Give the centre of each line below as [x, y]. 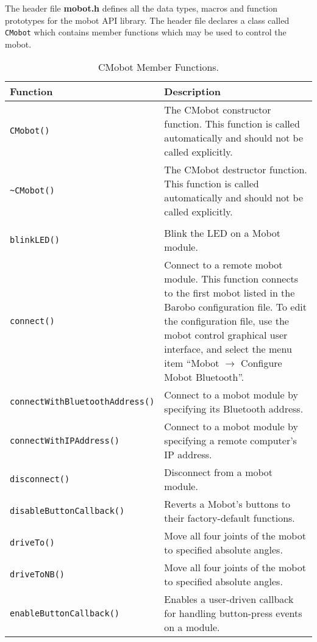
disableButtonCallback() [67, 511]
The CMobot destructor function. [236, 170]
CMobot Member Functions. [158, 67]
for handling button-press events [233, 613]
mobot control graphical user [226, 335]
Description [192, 92]
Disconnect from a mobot [219, 472]
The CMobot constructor [218, 110]
